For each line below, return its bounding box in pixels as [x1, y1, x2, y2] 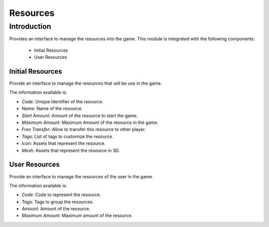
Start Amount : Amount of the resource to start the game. [21, 113, 138, 118]
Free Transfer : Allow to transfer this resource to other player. [21, 126, 146, 132]
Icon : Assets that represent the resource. [21, 140, 106, 146]
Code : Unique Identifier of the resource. [21, 99, 104, 105]
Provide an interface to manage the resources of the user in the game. [9, 173, 154, 179]
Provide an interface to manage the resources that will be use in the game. [9, 80, 162, 87]
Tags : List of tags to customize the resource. [21, 133, 114, 139]
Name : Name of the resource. [21, 106, 83, 112]
